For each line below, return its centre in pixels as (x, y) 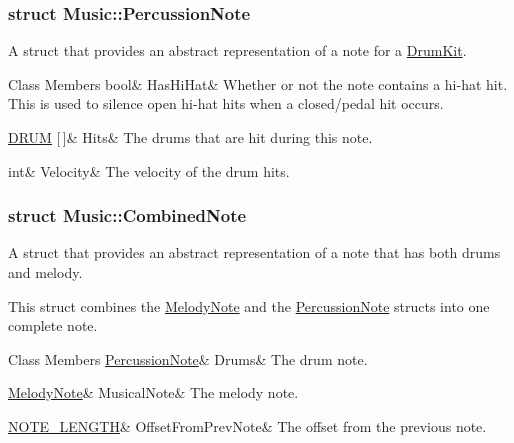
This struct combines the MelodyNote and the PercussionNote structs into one (249, 305)
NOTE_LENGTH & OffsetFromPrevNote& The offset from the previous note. (247, 425)
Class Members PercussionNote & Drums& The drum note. (188, 358)
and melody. (45, 272)
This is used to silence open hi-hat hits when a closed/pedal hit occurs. (226, 103)
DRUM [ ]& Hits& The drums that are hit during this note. (190, 137)
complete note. (53, 325)
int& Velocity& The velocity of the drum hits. (149, 170)
